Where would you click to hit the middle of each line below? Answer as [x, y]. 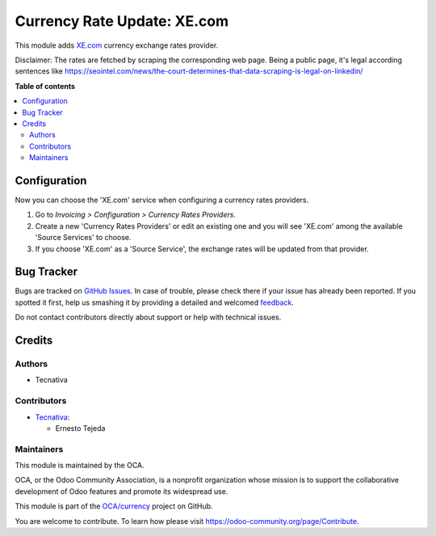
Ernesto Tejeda [80, 428]
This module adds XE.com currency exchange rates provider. [117, 45]
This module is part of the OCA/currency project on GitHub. [114, 506]
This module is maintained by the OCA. [80, 466]
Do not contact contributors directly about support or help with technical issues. [148, 317]
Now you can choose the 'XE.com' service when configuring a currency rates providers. [162, 200]
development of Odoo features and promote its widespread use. [122, 491]
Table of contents [45, 86]
